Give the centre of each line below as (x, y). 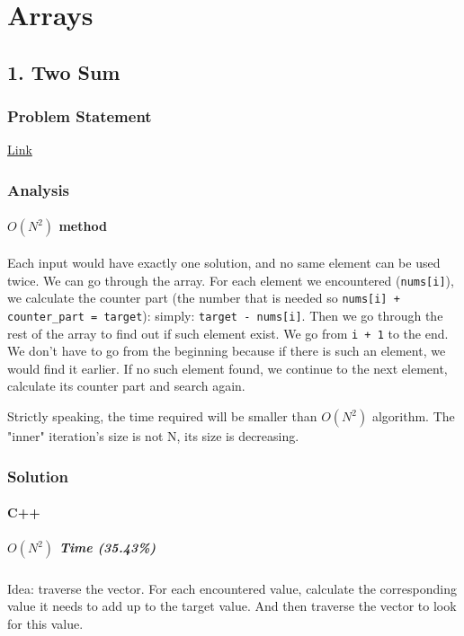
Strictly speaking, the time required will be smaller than (162, 416)
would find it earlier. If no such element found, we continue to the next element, (228, 368)
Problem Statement (80, 116)
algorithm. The (413, 416)
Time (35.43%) (107, 548)
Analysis (39, 189)
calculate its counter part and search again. (126, 386)
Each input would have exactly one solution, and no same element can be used (224, 263)
